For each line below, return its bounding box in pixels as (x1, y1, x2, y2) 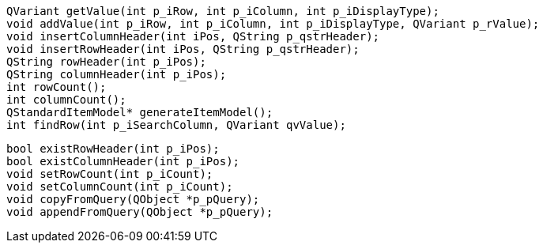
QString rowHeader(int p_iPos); (6, 55, 206, 68)
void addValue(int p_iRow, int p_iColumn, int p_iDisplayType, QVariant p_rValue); (6, 17, 540, 30)
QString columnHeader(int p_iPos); (6, 68, 227, 81)
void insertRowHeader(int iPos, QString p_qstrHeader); (6, 43, 360, 55)
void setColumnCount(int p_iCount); (6, 180, 233, 193)
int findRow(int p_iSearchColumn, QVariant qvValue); (6, 119, 346, 131)
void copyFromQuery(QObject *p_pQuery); (6, 193, 260, 206)
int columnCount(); (6, 93, 126, 106)
